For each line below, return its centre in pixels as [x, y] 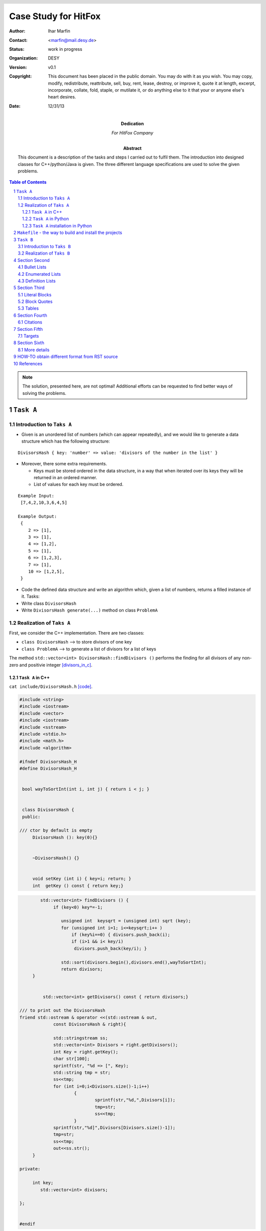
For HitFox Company [133, 132]
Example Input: [36, 496]
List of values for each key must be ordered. [79, 485]
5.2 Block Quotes [35, 302]
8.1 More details [34, 350]
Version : [18, 67]
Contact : [18, 40]
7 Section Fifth [28, 329]
